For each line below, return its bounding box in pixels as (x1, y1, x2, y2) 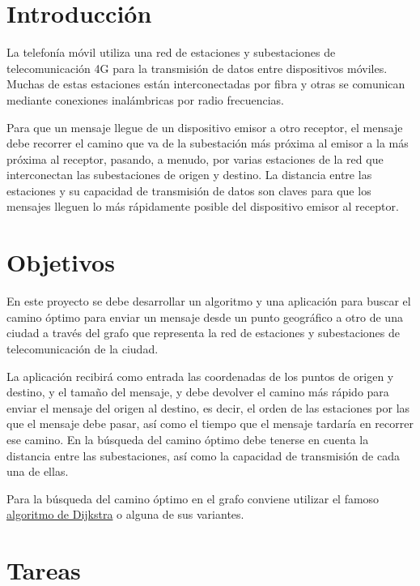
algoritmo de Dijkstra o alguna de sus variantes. (6, 506, 244, 523)
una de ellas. (6, 463, 69, 480)
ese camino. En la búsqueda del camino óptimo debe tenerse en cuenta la (6, 430, 369, 447)
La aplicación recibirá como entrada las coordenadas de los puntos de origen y (6, 367, 394, 384)
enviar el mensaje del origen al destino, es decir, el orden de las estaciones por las (6, 399, 410, 416)
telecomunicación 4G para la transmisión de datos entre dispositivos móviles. (6, 59, 388, 76)
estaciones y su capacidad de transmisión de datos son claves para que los (6, 182, 371, 199)
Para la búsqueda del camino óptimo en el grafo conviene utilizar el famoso (6, 490, 380, 507)
